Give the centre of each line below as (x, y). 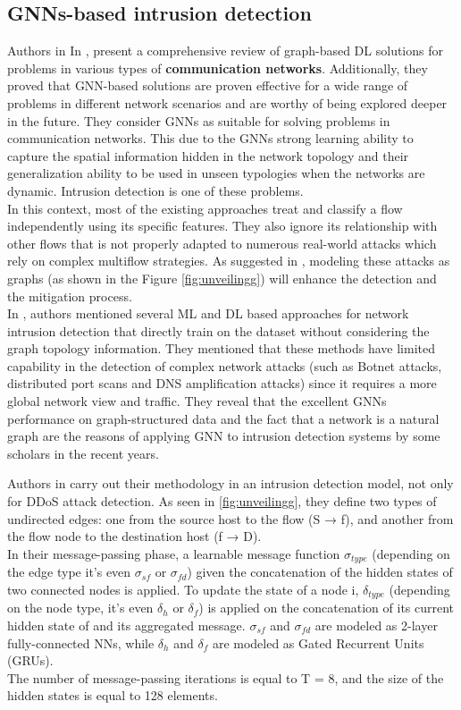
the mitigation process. (70, 296)
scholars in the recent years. (83, 453)
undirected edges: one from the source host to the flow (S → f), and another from (230, 518)
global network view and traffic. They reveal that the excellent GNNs (197, 401)
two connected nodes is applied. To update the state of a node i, (183, 589)
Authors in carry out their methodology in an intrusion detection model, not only (230, 483)
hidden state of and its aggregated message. (126, 625)
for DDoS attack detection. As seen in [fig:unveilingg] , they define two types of (222, 501)
